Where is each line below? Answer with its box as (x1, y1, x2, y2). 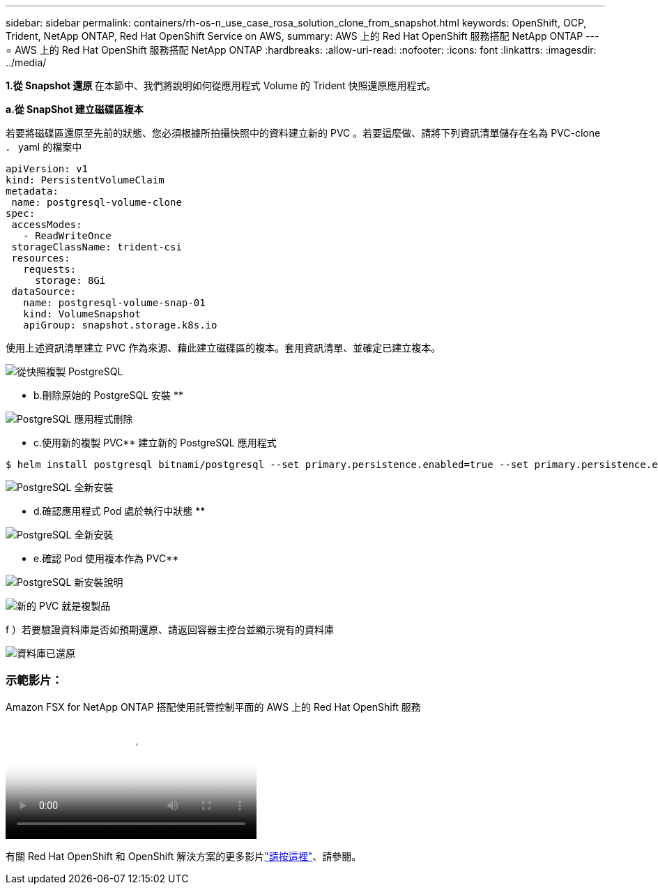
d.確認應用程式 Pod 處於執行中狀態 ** (33, 505, 206, 517)
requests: (23, 264, 77, 275)
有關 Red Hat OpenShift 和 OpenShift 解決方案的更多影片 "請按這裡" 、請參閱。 (6, 850, 362, 862)
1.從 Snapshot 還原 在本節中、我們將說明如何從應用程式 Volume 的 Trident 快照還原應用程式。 (6, 80, 436, 91)
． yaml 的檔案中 (6, 141, 82, 153)
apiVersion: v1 (6, 163, 89, 174)
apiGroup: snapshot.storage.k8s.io (23, 319, 217, 331)
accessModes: (11, 219, 82, 230)
